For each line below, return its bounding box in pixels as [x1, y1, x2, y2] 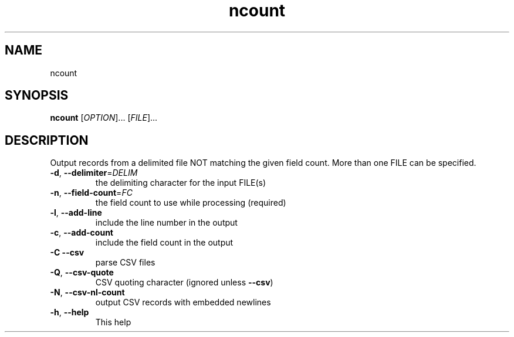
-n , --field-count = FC [50, 188, 133, 198]
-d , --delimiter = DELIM [50, 168, 138, 178]
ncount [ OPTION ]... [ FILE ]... [50, 113, 158, 123]
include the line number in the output [95, 217, 238, 228]
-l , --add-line [50, 207, 102, 218]
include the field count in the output [95, 237, 234, 248]
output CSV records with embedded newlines [95, 297, 271, 308]
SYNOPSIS [5, 88, 69, 103]
